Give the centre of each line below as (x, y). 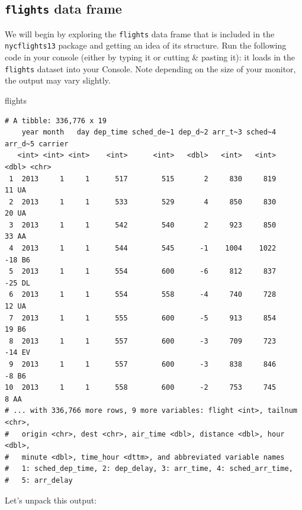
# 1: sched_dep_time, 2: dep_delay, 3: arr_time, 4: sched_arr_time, (149, 469)
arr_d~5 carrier (37, 144)
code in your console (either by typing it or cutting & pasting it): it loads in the (150, 57)
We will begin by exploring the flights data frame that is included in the (140, 33)
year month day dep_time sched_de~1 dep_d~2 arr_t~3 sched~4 (149, 132)
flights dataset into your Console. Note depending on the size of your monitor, (150, 68)
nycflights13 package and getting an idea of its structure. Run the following (146, 45)
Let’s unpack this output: (51, 500)
